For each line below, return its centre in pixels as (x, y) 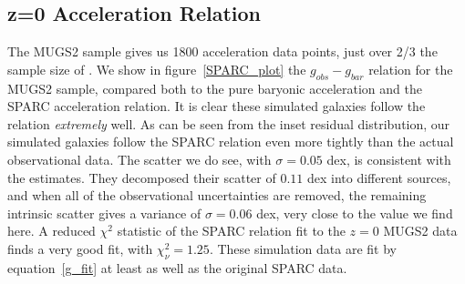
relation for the (411, 69)
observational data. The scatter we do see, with (139, 159)
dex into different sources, (379, 177)
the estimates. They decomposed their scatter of (142, 177)
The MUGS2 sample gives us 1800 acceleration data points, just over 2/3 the (222, 51)
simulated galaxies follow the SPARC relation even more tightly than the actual (231, 142)
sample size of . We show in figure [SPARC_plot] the (157, 69)
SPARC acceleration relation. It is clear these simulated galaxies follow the (217, 106)
